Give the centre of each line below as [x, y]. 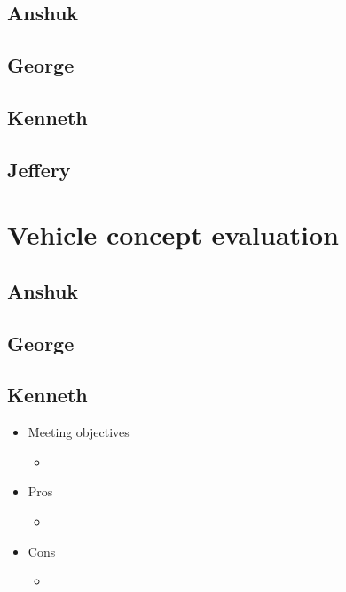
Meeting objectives [79, 432]
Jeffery [39, 169]
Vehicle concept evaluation [173, 234]
